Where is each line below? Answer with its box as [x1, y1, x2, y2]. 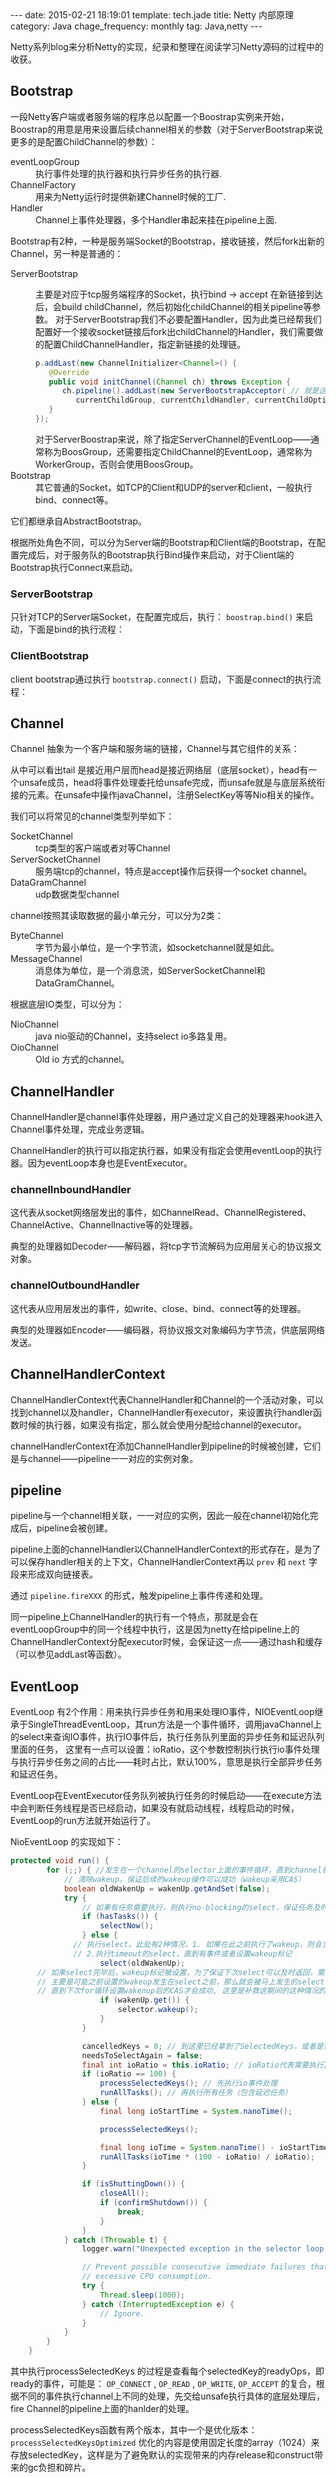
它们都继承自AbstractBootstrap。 [10, 515, 147, 527]
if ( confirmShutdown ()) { [99, 2198, 208, 2208]
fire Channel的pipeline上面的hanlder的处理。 [10, 2403, 195, 2415]
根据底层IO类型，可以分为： [10, 998, 125, 1011]
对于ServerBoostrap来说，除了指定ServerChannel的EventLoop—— [35, 433, 311, 445]
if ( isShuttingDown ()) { [81, 2179, 186, 2189]
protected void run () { [10, 1856, 110, 1866]
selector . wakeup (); [117, 2005, 199, 2015]
